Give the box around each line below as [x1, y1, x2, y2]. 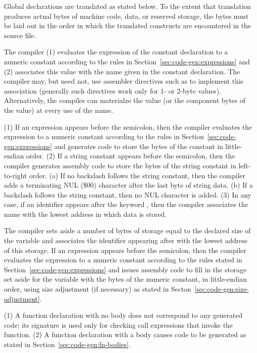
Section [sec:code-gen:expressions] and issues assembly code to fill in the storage [4, 264, 247, 274]
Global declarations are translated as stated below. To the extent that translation [4, 1, 251, 11]
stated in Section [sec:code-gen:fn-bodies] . [4, 339, 131, 349]
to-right [4, 170, 27, 180]
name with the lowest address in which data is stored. [4, 208, 167, 219]
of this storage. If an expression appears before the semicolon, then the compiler [4, 245, 247, 255]
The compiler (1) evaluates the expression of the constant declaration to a [4, 47, 228, 57]
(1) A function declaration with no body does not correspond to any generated [4, 310, 243, 320]
